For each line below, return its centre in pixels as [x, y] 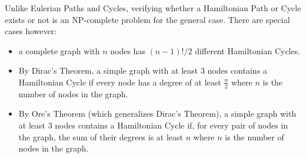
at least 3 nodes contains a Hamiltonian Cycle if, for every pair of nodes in [153, 125]
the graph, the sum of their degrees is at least [101, 136]
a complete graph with [59, 50]
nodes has [128, 50]
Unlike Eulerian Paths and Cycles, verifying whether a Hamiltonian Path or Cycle [153, 8]
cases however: [31, 31]
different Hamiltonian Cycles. [248, 50]
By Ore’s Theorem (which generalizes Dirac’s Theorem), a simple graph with [157, 113]
